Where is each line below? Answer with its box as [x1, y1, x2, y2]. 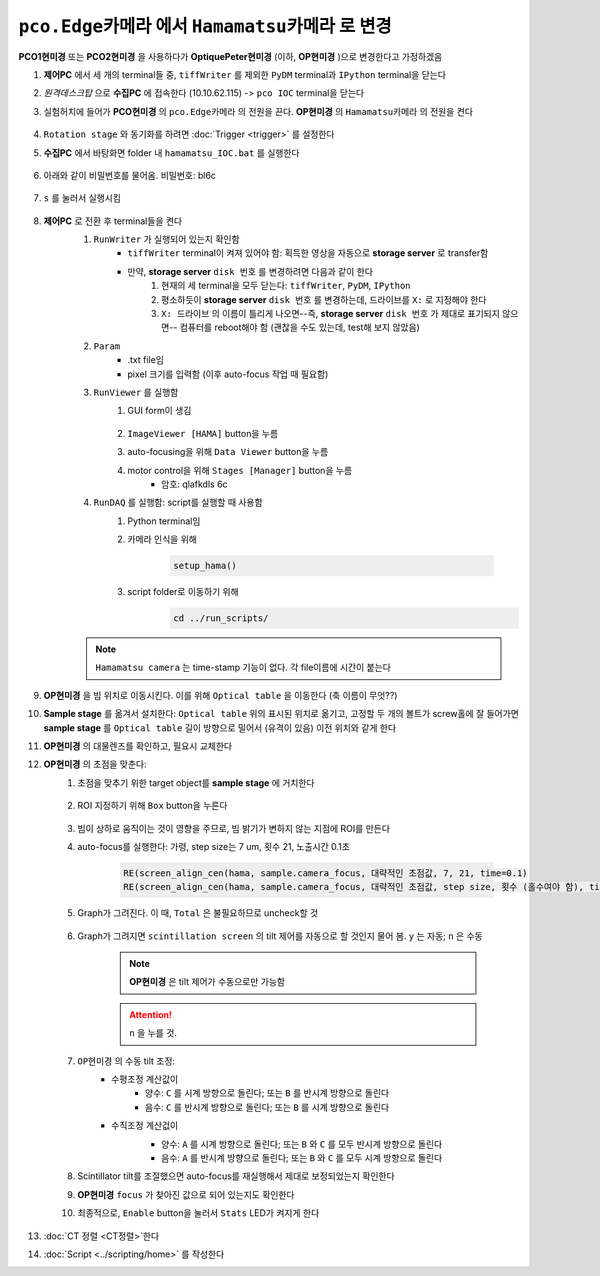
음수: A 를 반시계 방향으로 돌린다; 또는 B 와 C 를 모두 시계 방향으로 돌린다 [161, 1151, 443, 1164]
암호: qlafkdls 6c [161, 478, 229, 490]
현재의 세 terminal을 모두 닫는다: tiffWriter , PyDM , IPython [161, 280, 411, 292]
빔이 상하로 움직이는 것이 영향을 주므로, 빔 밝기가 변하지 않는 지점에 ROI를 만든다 [77, 822, 390, 834]
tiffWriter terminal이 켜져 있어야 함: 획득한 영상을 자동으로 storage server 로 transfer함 [127, 247, 489, 259]
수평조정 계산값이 [111, 1073, 179, 1085]
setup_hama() [173, 560, 237, 572]
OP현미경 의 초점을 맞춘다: [43, 758, 147, 770]
